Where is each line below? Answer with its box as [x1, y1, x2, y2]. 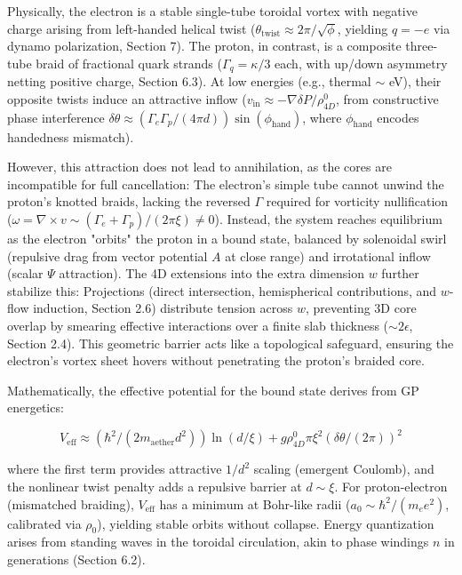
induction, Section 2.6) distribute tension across [33, 299, 293, 317]
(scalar [7, 264, 44, 283]
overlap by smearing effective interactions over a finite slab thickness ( [7, 315, 389, 334]
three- [405, 36, 438, 55]
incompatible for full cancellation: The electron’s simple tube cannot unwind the [7, 174, 444, 193]
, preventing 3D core [305, 299, 417, 317]
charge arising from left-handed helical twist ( [7, 19, 256, 37]
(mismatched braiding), [7, 494, 134, 513]
